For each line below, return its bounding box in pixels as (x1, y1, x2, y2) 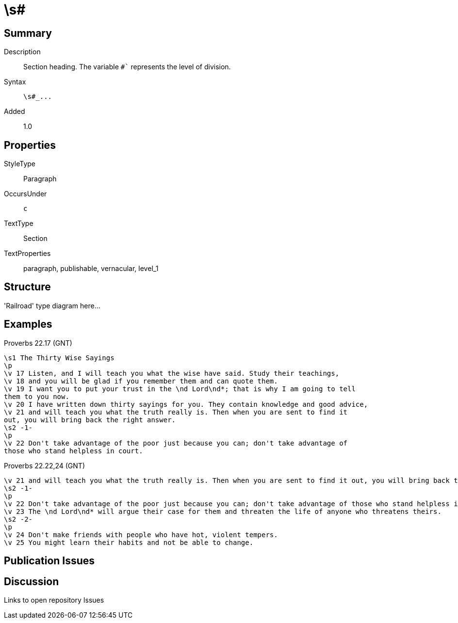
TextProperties (4, 249, 51, 258)
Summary (4, 27, 52, 39)
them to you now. (4, 392, 69, 400)
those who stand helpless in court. (4, 447, 143, 455)
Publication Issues (4, 555, 95, 567)
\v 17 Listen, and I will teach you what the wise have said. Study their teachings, (4, 369, 340, 377)
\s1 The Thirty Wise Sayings (4, 353, 114, 362)
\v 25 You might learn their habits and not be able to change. (4, 538, 254, 546)
